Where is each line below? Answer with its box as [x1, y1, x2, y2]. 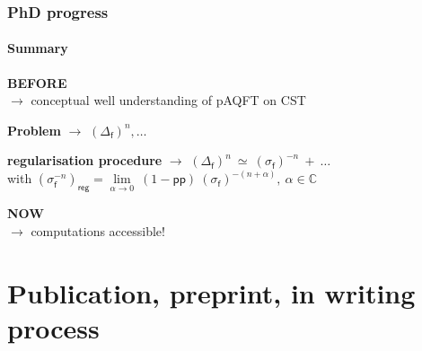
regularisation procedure [7, 151, 163, 170]
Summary [7, 39, 68, 57]
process [7, 309, 100, 346]
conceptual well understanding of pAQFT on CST [31, 91, 306, 110]
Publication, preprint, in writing [7, 274, 416, 311]
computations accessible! [31, 221, 165, 240]
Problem [7, 120, 61, 139]
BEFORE [7, 73, 67, 92]
